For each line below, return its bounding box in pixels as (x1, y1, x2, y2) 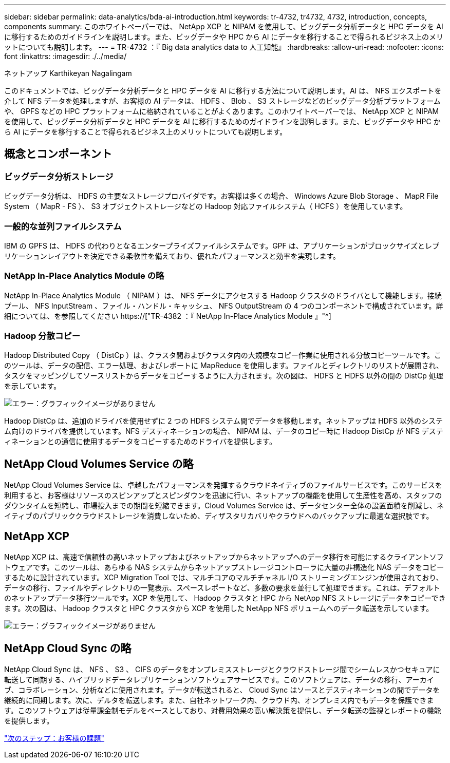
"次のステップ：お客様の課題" (4, 734, 105, 742)
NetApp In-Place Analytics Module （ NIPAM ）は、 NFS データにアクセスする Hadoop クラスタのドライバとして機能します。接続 (4, 291, 442, 300)
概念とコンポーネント (4, 147, 112, 161)
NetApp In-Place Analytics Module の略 (4, 271, 164, 281)
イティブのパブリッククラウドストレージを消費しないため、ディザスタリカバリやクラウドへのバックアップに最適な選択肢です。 (4, 511, 434, 521)
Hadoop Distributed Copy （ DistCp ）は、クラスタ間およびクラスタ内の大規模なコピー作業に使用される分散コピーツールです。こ (4, 351, 441, 360)
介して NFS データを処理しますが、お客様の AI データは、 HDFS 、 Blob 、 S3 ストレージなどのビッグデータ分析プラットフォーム (4, 97, 441, 105)
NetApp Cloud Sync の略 (4, 641, 132, 655)
